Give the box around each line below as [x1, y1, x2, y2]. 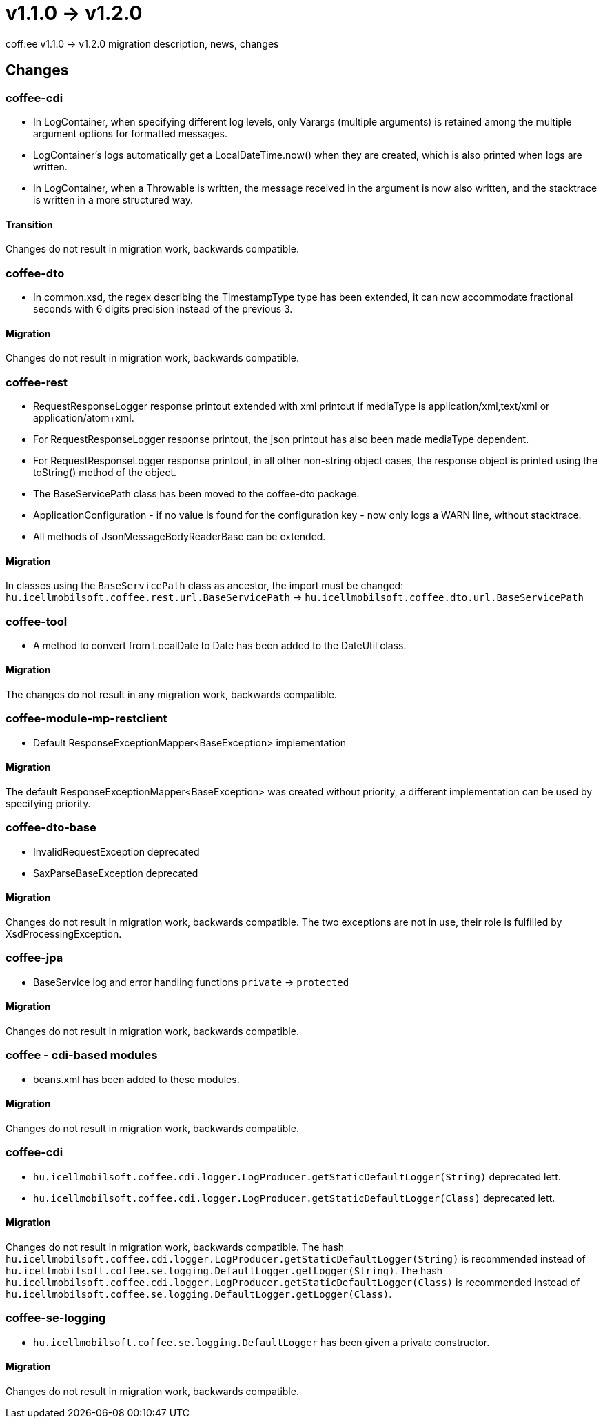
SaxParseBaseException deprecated [33, 867, 198, 879]
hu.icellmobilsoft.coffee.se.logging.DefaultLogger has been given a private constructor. [33, 1336, 490, 1348]
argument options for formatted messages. [33, 127, 227, 139]
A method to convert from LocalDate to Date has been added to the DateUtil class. [33, 639, 407, 651]
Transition [6, 218, 53, 230]
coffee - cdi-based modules [6, 1048, 158, 1062]
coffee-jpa [6, 951, 63, 965]
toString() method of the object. [33, 466, 176, 478]
